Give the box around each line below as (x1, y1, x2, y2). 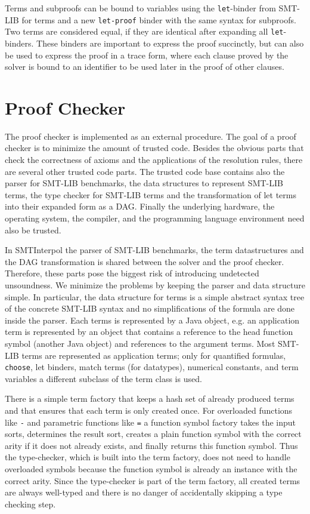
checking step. (5, 497, 56, 510)
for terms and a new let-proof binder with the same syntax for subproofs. (21, 13, 296, 26)
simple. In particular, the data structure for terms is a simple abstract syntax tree (5, 290, 305, 303)
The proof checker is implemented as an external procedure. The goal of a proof (5, 130, 296, 142)
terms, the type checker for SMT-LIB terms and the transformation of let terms (5, 188, 296, 201)
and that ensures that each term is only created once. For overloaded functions (5, 404, 293, 416)
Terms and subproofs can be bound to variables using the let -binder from (5, 2, 276, 14)
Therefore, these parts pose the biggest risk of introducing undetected (5, 267, 259, 279)
